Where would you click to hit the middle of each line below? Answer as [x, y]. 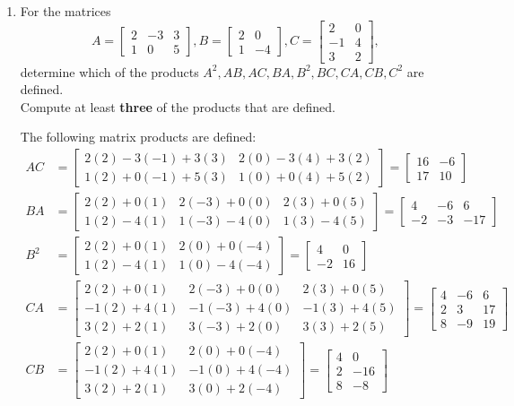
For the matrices [65, 11]
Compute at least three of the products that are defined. [178, 106]
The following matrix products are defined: [138, 137]
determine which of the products [109, 71]
